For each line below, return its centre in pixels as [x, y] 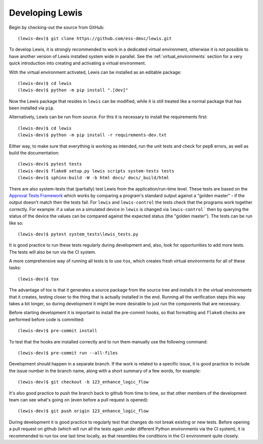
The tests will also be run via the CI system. [53, 252]
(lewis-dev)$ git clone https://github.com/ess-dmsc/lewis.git [95, 38]
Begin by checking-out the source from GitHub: [57, 27]
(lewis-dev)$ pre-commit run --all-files [68, 353]
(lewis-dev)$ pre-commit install [57, 331]
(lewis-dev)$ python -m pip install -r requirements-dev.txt [92, 135]
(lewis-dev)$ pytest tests [50, 164]
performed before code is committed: [47, 319]
